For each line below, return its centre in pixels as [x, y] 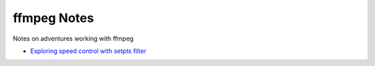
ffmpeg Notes [53, 18]
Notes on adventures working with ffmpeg [73, 38]
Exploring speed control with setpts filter [88, 51]
